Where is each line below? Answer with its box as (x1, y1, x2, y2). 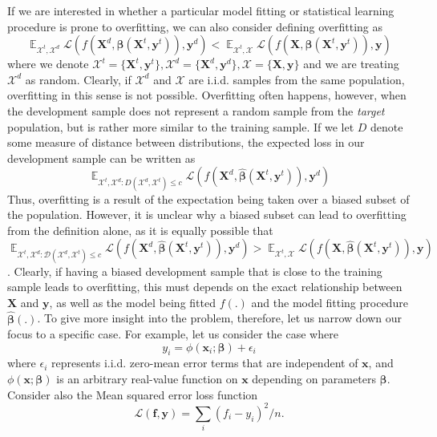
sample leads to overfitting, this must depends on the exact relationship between (7, 278, 403, 295)
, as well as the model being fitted (49, 293, 216, 310)
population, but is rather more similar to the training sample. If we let (7, 118, 354, 135)
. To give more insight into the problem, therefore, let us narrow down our (37, 310, 403, 326)
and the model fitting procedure (251, 293, 408, 310)
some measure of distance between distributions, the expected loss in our (7, 134, 365, 151)
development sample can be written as (7, 149, 196, 166)
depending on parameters (252, 370, 376, 387)
